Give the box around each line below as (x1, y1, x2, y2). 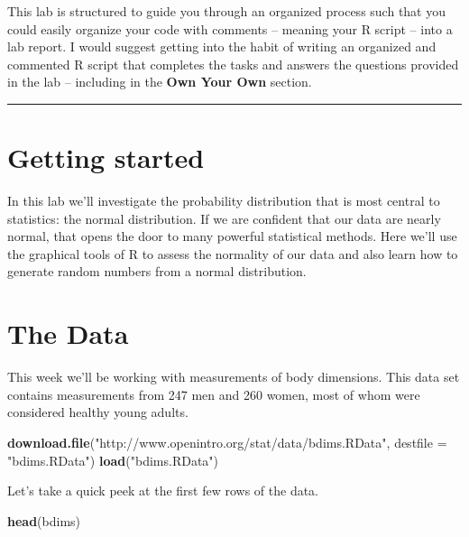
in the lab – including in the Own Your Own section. (7, 72, 312, 91)
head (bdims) (7, 511, 81, 530)
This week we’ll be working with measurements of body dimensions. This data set (7, 367, 460, 386)
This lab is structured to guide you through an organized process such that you (7, 2, 446, 20)
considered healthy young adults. (7, 403, 189, 421)
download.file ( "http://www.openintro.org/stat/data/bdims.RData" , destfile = (7, 432, 447, 451)
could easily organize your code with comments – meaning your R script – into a (7, 19, 453, 38)
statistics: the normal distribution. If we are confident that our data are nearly (7, 208, 441, 227)
